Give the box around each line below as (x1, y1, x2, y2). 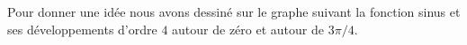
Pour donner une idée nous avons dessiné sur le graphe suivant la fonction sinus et (7, 3, 461, 20)
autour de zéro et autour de (172, 19, 324, 38)
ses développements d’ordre (7, 19, 157, 38)
